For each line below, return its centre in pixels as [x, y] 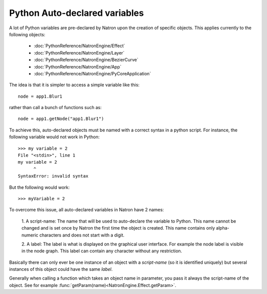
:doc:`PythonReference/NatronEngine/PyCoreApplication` [92, 73]
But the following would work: [40, 187]
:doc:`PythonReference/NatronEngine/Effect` [80, 46]
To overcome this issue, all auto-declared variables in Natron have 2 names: [87, 210]
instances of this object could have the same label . [61, 269]
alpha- [222, 228]
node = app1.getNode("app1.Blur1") [61, 119]
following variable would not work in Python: [54, 137]
